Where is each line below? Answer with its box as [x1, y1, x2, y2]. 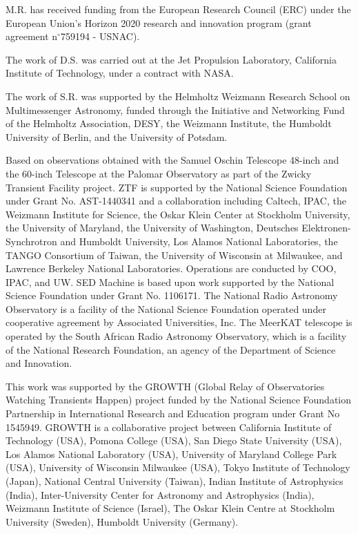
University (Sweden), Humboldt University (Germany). [6, 514, 239, 528]
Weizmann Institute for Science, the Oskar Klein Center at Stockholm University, [6, 207, 350, 221]
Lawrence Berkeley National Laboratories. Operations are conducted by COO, [6, 261, 337, 276]
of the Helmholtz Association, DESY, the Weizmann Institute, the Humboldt [6, 116, 332, 131]
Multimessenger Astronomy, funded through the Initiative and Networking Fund [6, 102, 345, 117]
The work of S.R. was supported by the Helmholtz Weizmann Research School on [6, 88, 350, 103]
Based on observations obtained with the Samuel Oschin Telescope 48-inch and [6, 153, 339, 167]
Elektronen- [301, 220, 351, 235]
